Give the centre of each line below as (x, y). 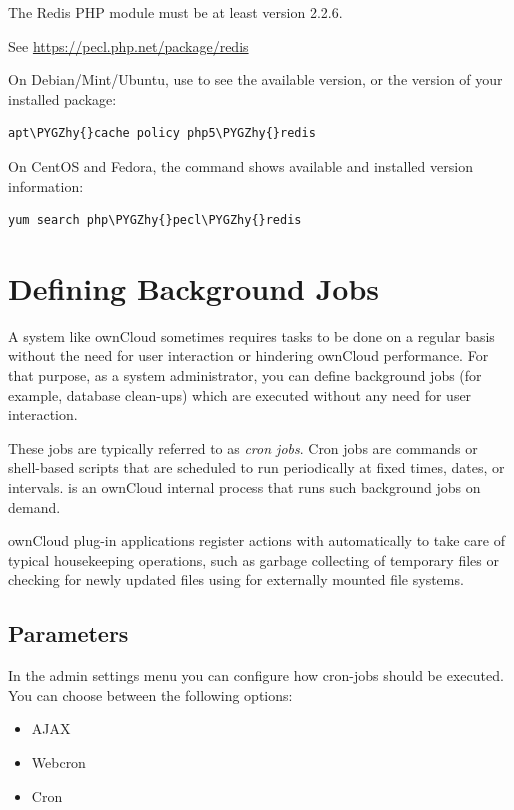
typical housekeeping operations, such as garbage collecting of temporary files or (253, 559)
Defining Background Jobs (194, 287)
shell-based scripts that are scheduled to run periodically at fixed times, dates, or (256, 467)
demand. (34, 506)
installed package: (62, 98)
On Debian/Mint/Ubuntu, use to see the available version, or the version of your (255, 79)
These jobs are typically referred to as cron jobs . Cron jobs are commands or (243, 447)
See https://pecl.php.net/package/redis (128, 45)
